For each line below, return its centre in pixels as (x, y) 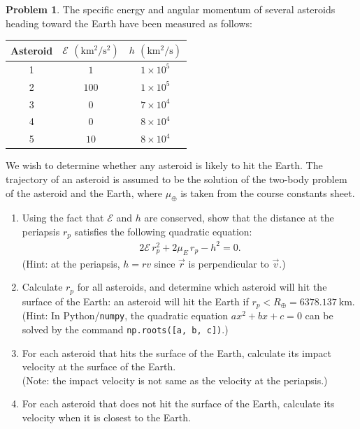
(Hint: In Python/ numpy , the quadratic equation (125, 315)
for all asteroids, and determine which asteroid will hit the (202, 287)
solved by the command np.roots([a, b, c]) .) (125, 329)
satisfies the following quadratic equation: (163, 231)
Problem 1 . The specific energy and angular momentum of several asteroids (171, 9)
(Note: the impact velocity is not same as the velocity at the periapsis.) (175, 380)
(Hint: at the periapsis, (71, 263)
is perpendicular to (229, 263)
